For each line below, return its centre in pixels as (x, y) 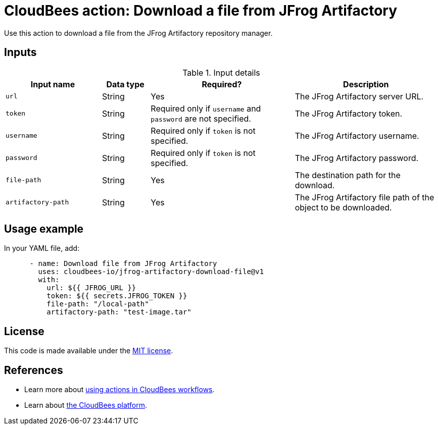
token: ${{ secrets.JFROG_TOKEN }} (117, 296)
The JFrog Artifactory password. (357, 158)
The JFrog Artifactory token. (349, 113)
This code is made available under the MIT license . (89, 351)
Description (366, 84)
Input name (53, 84)
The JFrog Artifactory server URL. (359, 96)
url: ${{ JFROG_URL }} (91, 288)
